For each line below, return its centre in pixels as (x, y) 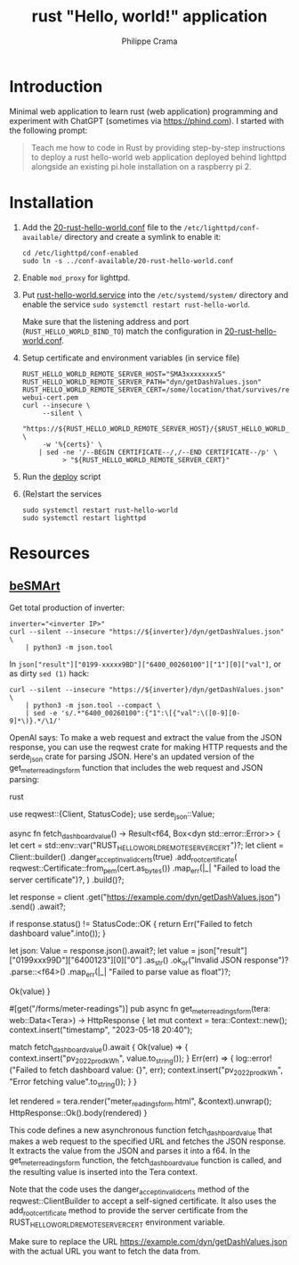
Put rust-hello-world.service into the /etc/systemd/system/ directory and (155, 294)
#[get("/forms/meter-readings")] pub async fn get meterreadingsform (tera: (140, 1009)
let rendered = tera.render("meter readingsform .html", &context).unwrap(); (141, 1102)
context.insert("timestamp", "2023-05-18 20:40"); (101, 1029)
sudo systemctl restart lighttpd (84, 518)
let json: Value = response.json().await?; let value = (103, 951)
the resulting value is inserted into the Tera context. (104, 1172)
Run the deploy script (61, 476)
